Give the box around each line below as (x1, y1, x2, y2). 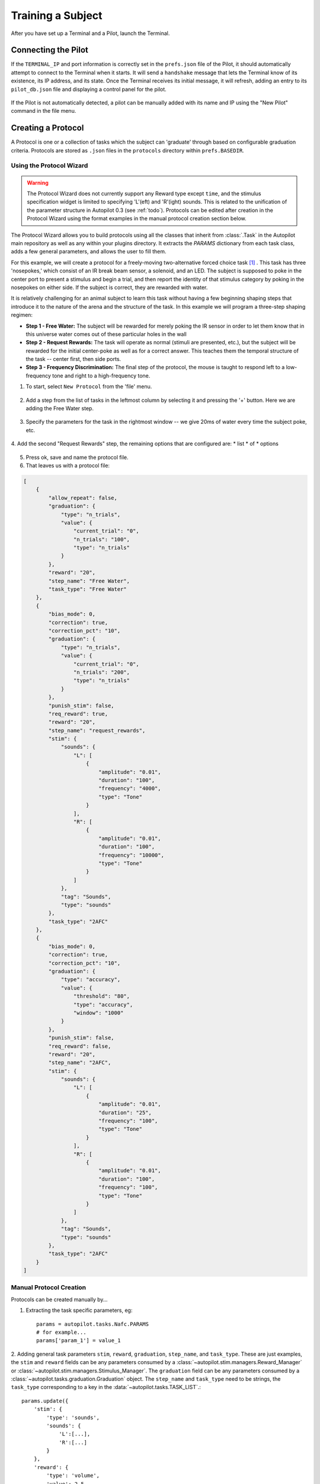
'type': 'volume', (46, 1472, 100, 1479)
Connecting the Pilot (11, 45, 88, 55)
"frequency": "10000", (98, 852, 164, 858)
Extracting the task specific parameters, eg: (25, 1307, 133, 1314)
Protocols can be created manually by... (11, 1296, 108, 1303)
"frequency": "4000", (98, 785, 161, 792)
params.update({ (21, 1397, 69, 1404)
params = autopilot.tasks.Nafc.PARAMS (36, 1321, 149, 1327)
